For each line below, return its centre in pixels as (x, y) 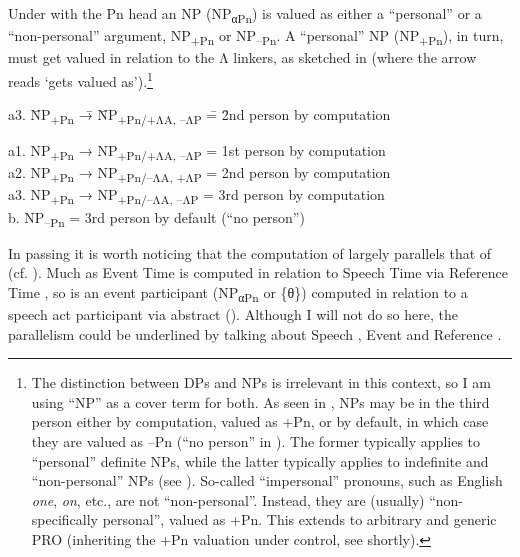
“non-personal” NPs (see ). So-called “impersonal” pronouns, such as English (267, 480)
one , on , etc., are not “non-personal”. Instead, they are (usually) (228, 499)
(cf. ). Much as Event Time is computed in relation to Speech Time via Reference (258, 272)
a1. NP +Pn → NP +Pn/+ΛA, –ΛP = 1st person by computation (197, 152)
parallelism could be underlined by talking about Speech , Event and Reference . (255, 333)
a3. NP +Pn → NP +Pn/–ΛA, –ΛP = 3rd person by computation (196, 196)
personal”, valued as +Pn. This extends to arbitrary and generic (299, 519)
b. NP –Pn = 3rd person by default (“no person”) (156, 218)
